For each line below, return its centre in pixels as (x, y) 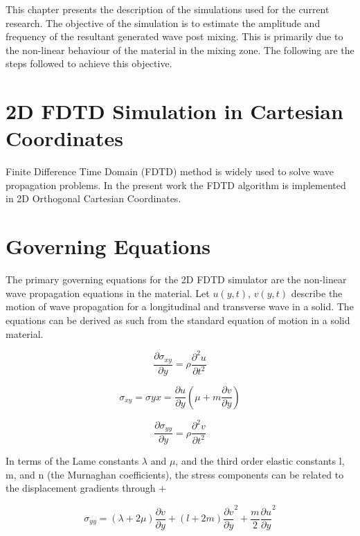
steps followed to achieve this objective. (89, 63)
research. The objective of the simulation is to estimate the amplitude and (163, 23)
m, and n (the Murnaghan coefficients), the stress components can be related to (175, 474)
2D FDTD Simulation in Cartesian (174, 111)
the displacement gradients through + (86, 488)
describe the (317, 293)
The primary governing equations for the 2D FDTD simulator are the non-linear (176, 279)
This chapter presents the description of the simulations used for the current (168, 9)
